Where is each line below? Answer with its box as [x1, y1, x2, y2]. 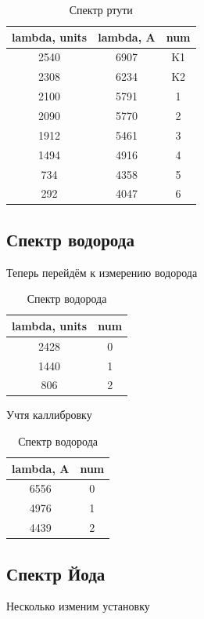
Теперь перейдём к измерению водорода [6, 264, 198, 280]
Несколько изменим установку [6, 598, 150, 614]
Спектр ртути [69, 2, 133, 17]
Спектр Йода [6, 561, 106, 585]
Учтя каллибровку [6, 406, 92, 423]
